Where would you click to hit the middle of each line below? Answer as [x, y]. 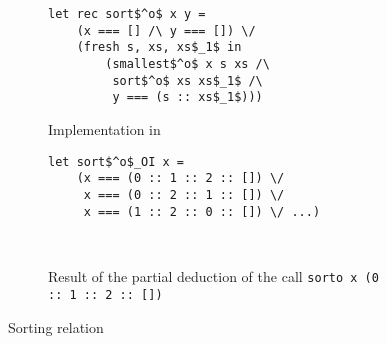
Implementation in [104, 128]
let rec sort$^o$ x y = [127, 14]
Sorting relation [56, 326]
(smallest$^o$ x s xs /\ [187, 63]
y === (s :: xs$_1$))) [187, 97]
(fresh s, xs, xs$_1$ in [159, 47]
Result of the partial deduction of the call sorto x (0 [213, 276]
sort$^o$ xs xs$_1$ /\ [187, 80]
